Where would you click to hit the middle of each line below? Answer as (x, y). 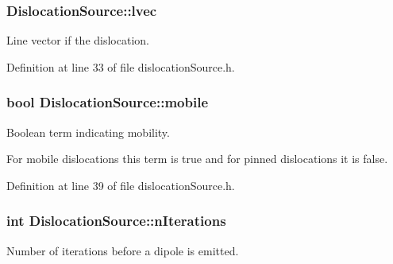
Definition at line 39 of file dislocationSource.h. (121, 185)
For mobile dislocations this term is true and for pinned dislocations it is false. (197, 159)
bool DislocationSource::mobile (108, 102)
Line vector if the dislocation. (78, 40)
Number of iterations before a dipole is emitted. (123, 250)
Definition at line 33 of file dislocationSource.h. (121, 66)
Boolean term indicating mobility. (88, 132)
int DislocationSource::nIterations (116, 221)
